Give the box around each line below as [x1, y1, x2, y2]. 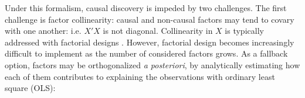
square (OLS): [5, 82, 56, 94]
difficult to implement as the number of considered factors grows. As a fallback [5, 47, 288, 60]
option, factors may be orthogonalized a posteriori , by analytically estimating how [5, 58, 300, 71]
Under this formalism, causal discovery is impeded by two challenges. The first [5, 2, 287, 13]
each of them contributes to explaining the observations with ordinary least [5, 70, 275, 82]
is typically [225, 24, 264, 37]
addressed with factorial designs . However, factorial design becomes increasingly [5, 36, 294, 48]
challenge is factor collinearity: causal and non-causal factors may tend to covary [5, 13, 294, 25]
